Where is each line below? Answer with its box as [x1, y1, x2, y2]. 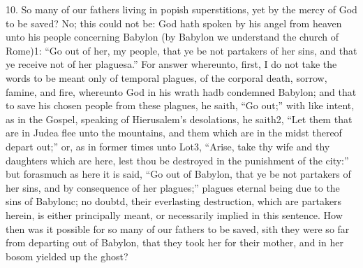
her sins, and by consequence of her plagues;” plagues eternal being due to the [6, 180, 340, 195]
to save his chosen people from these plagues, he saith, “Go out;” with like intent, [6, 98, 355, 113]
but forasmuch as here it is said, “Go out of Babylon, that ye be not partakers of [6, 167, 351, 181]
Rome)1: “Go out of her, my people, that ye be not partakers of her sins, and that [6, 43, 357, 57]
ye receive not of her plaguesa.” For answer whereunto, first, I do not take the [6, 57, 337, 71]
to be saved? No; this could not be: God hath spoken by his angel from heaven [6, 15, 342, 30]
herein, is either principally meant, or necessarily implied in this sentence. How [6, 207, 343, 222]
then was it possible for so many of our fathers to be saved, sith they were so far [6, 221, 350, 236]
